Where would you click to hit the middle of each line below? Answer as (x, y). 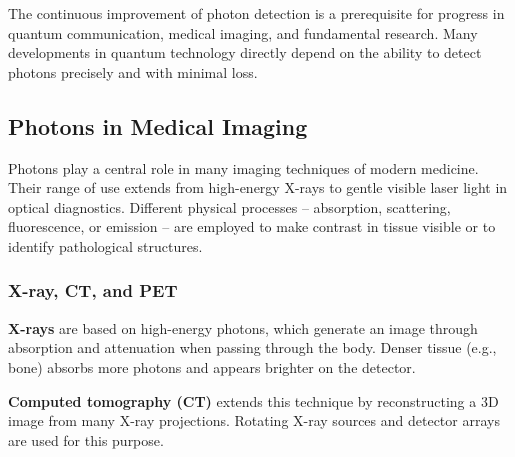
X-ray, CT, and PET (93, 290)
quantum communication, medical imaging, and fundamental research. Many (243, 32)
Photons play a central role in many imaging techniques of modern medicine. (243, 167)
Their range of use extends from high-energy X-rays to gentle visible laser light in (258, 187)
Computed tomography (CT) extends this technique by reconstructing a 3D (253, 400)
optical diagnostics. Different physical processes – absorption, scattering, (229, 206)
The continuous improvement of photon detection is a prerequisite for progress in (256, 13)
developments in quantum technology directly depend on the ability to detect (245, 52)
